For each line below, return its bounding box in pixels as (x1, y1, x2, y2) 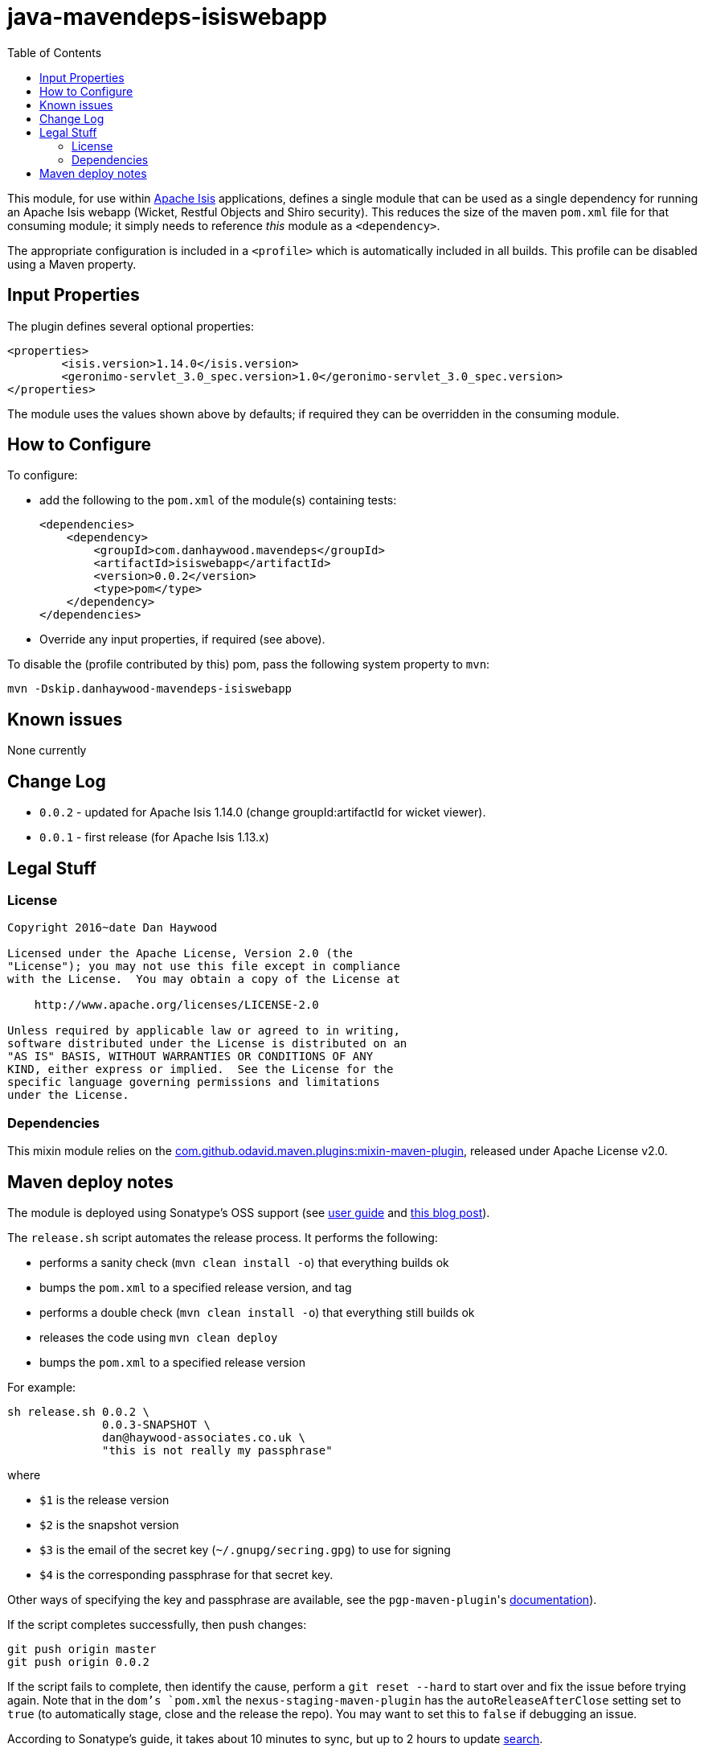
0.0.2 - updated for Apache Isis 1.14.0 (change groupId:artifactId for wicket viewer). (39, 805, 486, 820)
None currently (7, 743, 87, 758)
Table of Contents (7, 45, 102, 60)
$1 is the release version (39, 1492, 170, 1507)
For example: (7, 1380, 76, 1394)
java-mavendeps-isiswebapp (7, 3, 327, 31)
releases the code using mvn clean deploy (39, 1330, 278, 1344)
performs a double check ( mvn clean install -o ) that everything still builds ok (39, 1305, 475, 1319)
